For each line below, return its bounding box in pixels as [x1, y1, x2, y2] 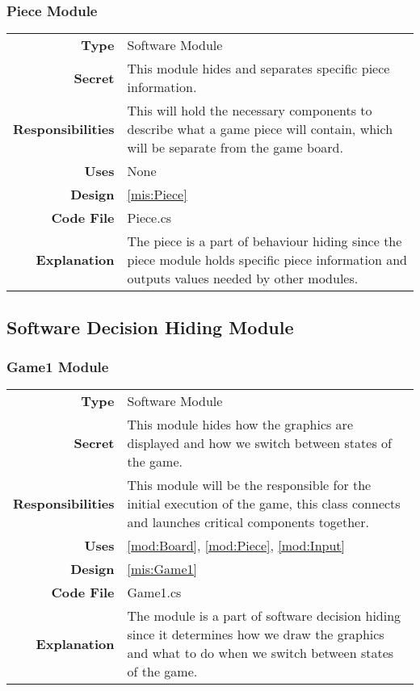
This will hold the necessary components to [127, 101, 372, 120]
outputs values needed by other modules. [127, 269, 359, 288]
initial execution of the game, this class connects [127, 494, 401, 513]
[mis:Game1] [127, 559, 197, 579]
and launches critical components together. [127, 513, 369, 532]
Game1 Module [6, 356, 109, 376]
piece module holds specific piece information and [127, 250, 407, 270]
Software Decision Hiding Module [6, 314, 294, 339]
